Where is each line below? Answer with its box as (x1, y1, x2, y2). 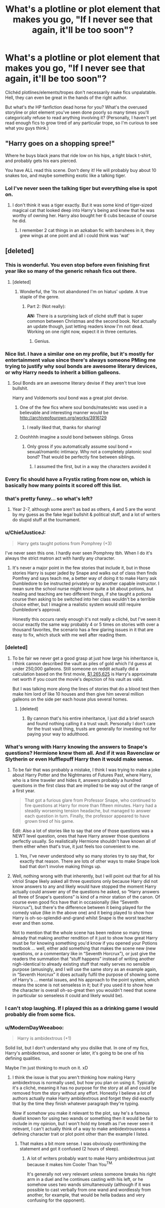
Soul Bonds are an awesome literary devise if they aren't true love (12, 380, 146, 386)
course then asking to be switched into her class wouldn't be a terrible (12, 596, 156, 602)
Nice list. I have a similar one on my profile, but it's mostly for (5, 350, 154, 357)
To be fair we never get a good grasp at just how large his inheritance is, (12, 655, 159, 661)
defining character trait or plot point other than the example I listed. (12, 1131, 149, 1137)
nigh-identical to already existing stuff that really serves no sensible (12, 961, 150, 967)
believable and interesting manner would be (19, 410, 109, 416)
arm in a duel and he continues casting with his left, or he (27, 1176, 144, 1182)
